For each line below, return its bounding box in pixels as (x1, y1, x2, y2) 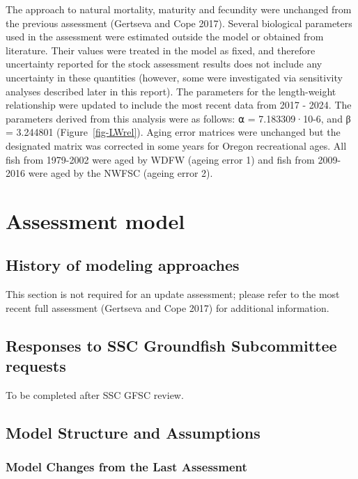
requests (6, 355, 66, 377)
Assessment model (6, 206, 185, 235)
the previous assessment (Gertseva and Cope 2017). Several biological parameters (6, 15, 352, 30)
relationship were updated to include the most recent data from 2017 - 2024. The (6, 97, 352, 112)
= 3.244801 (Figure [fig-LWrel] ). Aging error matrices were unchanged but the (6, 125, 341, 139)
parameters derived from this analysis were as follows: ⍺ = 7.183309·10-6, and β (6, 111, 351, 125)
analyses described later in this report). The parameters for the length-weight (6, 84, 336, 98)
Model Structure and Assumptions (6, 422, 260, 443)
